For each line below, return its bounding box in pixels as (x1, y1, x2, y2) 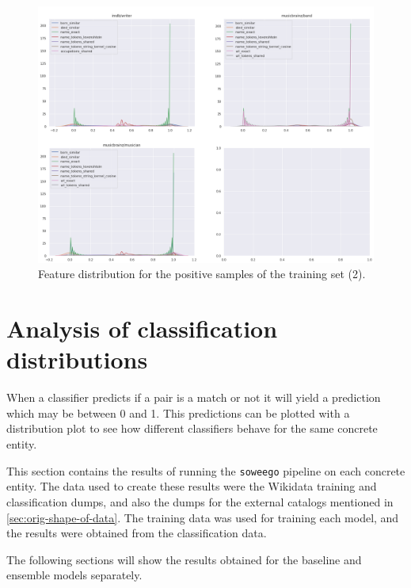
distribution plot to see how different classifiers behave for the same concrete (6, 420, 378, 437)
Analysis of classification (6, 312, 278, 345)
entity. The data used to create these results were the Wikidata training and (6, 478, 377, 494)
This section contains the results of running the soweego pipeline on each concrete (6, 462, 405, 479)
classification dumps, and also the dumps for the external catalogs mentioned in (6, 493, 394, 510)
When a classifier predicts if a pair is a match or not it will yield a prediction (6, 389, 381, 406)
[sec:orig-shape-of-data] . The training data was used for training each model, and (6, 509, 399, 525)
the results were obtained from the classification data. (6, 525, 267, 541)
